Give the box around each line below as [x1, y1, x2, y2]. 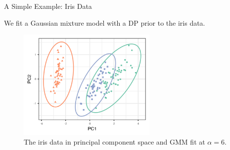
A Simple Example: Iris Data [4, 1, 92, 11]
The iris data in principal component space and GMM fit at [24, 137, 205, 147]
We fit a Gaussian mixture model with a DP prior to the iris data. [4, 17, 205, 28]
